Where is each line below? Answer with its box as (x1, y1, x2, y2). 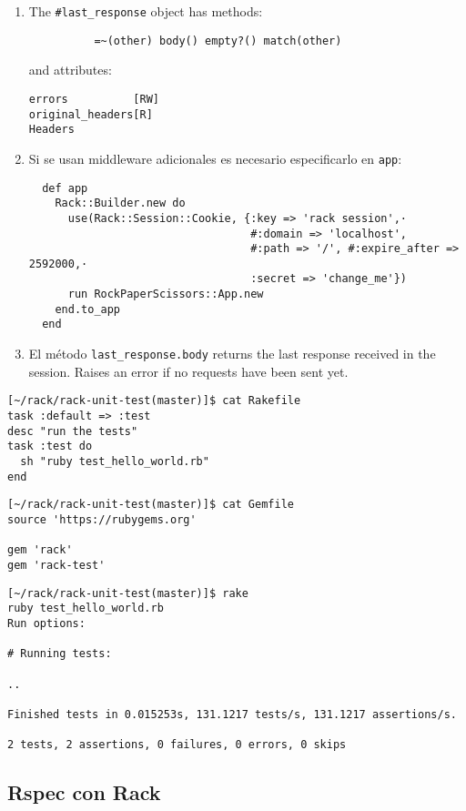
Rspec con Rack (7, 778, 161, 806)
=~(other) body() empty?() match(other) (94, 34, 342, 47)
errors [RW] (28, 92, 159, 106)
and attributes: (28, 60, 112, 79)
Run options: (7, 616, 86, 630)
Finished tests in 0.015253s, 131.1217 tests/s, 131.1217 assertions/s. (7, 707, 457, 721)
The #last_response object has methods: (28, 2, 263, 20)
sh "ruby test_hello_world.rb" (20, 454, 209, 468)
